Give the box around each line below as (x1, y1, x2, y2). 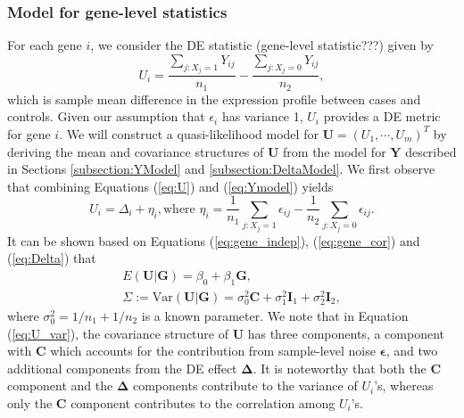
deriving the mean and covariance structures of (7, 142, 264, 160)
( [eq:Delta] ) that (7, 249, 96, 267)
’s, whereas (374, 376, 434, 395)
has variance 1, (221, 107, 303, 126)
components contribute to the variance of (132, 376, 358, 395)
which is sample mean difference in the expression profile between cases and (7, 89, 421, 108)
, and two (385, 341, 438, 360)
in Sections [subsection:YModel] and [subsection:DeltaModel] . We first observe (7, 160, 435, 178)
